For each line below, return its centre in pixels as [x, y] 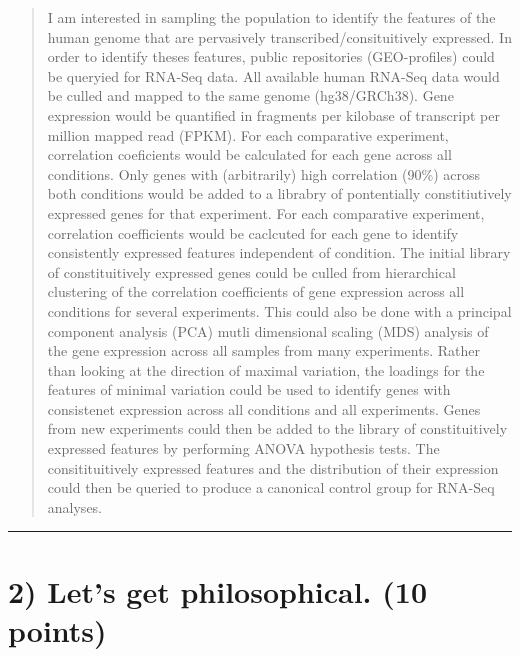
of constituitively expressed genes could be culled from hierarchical [251, 271]
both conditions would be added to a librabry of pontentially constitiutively [279, 193]
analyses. [75, 506]
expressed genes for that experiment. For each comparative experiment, [266, 212]
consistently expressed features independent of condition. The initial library [279, 252]
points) [57, 629]
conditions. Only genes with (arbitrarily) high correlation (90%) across [264, 173]
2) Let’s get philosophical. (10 [217, 590]
